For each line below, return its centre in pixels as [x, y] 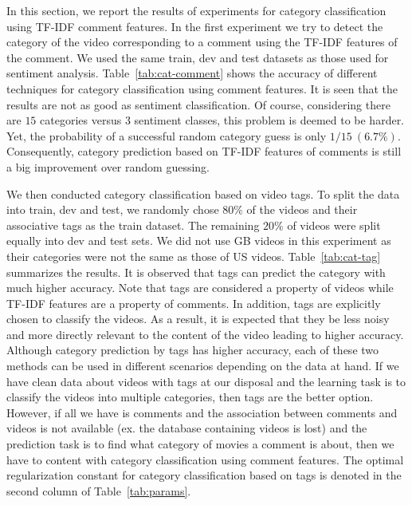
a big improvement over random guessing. [108, 166]
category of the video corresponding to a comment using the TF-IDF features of [202, 42]
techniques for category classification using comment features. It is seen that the [202, 88]
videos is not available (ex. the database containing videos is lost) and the [187, 428]
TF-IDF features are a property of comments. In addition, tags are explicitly [194, 303]
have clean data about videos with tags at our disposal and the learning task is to [206, 381]
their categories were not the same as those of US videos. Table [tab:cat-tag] [194, 256]
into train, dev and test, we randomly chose [113, 209]
